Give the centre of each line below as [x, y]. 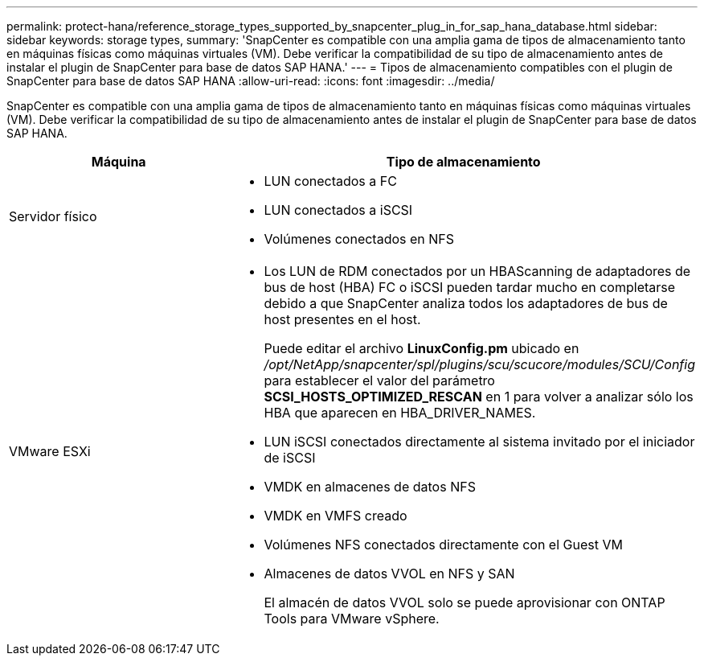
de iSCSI [290, 458]
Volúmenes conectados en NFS [359, 239]
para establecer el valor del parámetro [379, 380]
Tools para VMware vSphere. [352, 619]
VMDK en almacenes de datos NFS [370, 487]
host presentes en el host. [342, 319]
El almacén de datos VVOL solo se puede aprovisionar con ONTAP [465, 602]
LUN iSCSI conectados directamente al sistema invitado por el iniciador [479, 442]
